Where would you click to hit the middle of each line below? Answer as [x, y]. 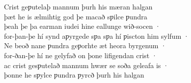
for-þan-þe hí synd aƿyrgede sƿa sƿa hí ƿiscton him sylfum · [96, 36]
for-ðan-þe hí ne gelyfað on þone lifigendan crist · [81, 55]
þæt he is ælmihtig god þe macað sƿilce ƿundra [76, 16]
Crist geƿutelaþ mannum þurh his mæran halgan [78, 6]
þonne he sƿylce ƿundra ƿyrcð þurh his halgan [74, 75]
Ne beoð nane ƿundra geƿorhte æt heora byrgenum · [85, 45]
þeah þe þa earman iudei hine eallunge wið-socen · [82, 26]
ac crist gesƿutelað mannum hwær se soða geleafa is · [86, 65]
